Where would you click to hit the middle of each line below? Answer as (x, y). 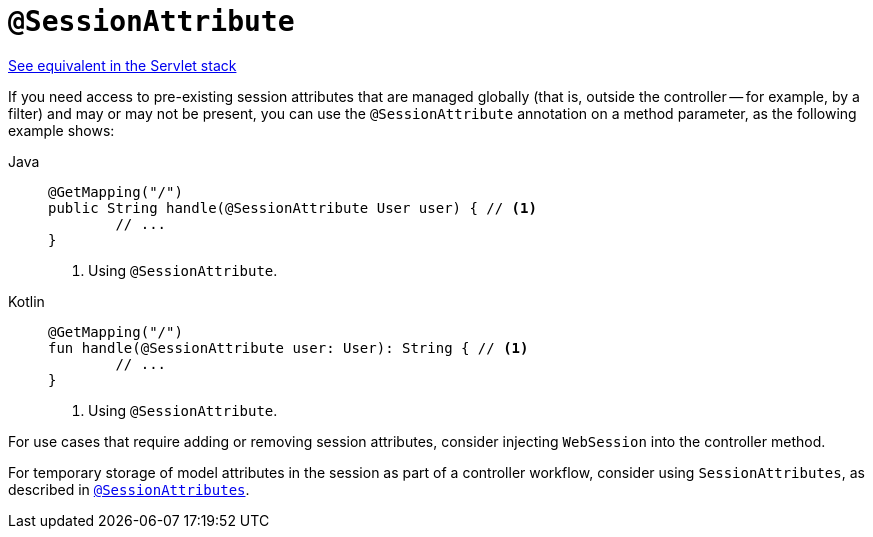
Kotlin (26, 301)
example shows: (61, 130)
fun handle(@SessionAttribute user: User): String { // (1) (288, 347)
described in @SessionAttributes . (129, 489)
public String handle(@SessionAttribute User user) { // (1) (292, 207)
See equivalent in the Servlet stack (122, 65)
